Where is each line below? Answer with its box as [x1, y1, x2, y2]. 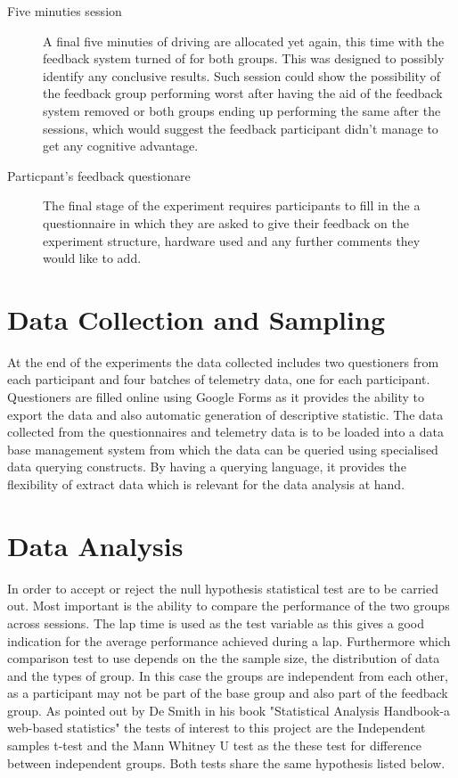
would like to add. [43, 249, 142, 267]
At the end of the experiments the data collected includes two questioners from [7, 352, 439, 371]
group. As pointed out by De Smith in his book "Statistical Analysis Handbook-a [7, 700, 451, 719]
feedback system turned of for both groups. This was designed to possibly [43, 49, 445, 68]
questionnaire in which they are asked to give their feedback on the [43, 213, 409, 232]
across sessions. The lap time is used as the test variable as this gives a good [7, 613, 425, 632]
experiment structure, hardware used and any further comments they [43, 231, 421, 250]
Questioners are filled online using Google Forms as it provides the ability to [7, 388, 424, 406]
